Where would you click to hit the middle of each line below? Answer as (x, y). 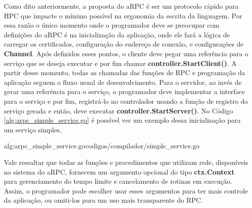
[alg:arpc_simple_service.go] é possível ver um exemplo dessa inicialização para (122, 120)
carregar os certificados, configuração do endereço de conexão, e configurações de (124, 44)
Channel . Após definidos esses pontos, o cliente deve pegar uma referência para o (126, 53)
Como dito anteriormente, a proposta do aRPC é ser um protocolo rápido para (121, 6)
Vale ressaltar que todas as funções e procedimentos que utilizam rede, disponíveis (126, 162)
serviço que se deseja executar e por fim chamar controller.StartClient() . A (120, 63)
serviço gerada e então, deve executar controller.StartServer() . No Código (118, 110)
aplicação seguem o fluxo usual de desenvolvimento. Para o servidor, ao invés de (123, 82)
